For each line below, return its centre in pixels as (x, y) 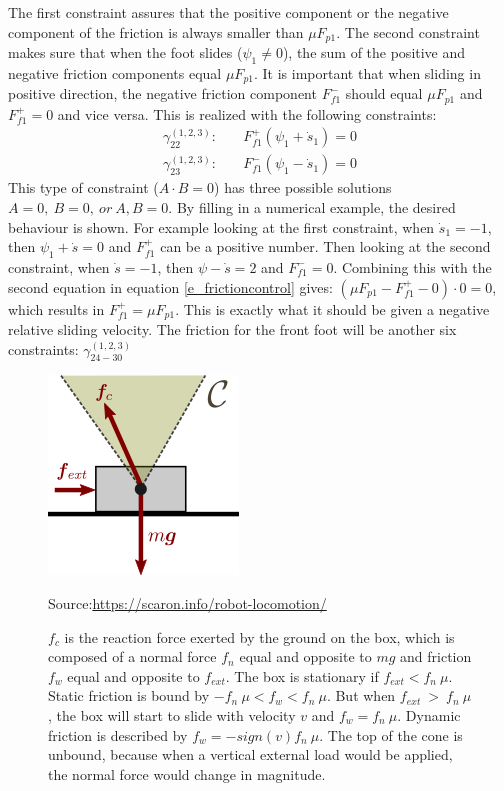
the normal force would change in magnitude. (187, 773)
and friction (436, 656)
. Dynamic (429, 714)
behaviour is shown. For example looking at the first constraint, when (221, 226)
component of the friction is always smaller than (156, 31)
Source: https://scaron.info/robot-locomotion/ (187, 603)
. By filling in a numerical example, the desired (312, 207)
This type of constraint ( (83, 187)
